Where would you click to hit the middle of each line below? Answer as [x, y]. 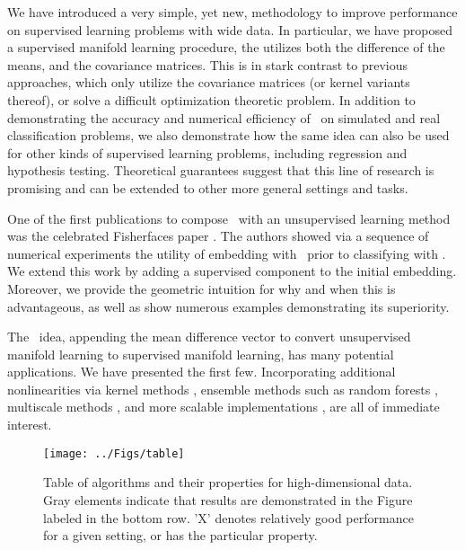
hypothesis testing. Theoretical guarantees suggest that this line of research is [221, 170]
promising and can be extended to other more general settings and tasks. [208, 187]
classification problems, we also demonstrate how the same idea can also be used [228, 135]
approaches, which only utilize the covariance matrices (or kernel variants [209, 82]
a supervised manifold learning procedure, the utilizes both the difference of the [226, 47]
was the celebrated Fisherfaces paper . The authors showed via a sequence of [218, 236]
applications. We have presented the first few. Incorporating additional [202, 372]
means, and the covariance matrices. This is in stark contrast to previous [207, 64]
